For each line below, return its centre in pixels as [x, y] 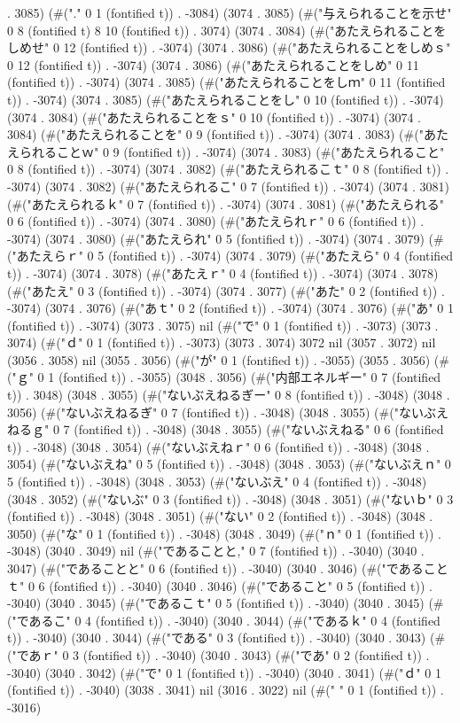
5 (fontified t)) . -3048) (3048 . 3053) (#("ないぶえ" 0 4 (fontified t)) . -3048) [217, 482]
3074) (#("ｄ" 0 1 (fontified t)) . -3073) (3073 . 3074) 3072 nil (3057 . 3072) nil [222, 342]
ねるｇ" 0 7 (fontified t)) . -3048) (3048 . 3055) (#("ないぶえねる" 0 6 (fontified [226, 429]
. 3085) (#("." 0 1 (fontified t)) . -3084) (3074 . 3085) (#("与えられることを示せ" [230, 12]
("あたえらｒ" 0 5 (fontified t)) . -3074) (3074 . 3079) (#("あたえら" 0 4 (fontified [230, 256]
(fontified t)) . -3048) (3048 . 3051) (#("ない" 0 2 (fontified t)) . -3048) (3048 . [220, 516]
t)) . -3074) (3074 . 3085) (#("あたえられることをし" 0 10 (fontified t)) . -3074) [226, 99]
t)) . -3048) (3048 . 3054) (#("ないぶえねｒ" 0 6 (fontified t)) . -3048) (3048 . [218, 446]
